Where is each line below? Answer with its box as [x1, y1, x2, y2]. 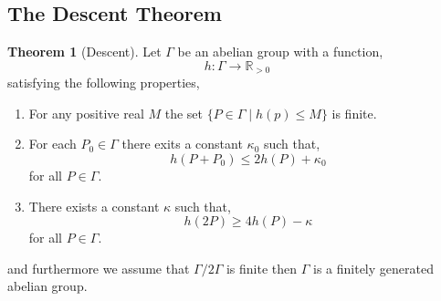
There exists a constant [28, 196, 160, 215]
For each [28, 134, 77, 153]
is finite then [226, 258, 298, 277]
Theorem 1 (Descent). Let [7, 42, 162, 61]
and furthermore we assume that [7, 258, 190, 277]
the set [164, 103, 203, 122]
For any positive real [28, 103, 144, 122]
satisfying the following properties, [7, 73, 200, 92]
